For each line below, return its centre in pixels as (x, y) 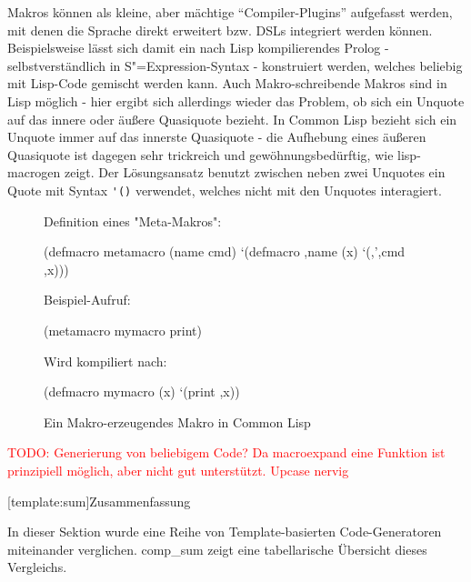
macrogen (34, 172)
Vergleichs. (37, 567)
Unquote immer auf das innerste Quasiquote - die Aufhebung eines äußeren (217, 137)
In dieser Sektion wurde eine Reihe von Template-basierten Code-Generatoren (225, 532)
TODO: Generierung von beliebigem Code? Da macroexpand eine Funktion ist (226, 452)
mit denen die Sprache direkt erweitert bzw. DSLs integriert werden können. (220, 30)
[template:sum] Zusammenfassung (99, 501)
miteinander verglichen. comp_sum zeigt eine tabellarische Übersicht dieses (217, 549)
